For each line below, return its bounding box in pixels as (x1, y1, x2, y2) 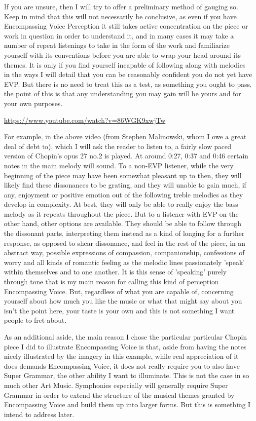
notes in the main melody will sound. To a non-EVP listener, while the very (4, 160, 234, 170)
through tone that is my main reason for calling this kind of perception (4, 276, 219, 287)
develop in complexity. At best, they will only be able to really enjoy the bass (4, 199, 238, 209)
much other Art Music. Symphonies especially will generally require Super (4, 380, 228, 390)
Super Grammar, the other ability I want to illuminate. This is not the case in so (4, 370, 249, 381)
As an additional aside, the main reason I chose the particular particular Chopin (4, 332, 247, 342)
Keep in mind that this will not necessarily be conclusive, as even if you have (4, 11, 237, 21)
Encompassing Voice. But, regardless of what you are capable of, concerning (4, 286, 234, 296)
